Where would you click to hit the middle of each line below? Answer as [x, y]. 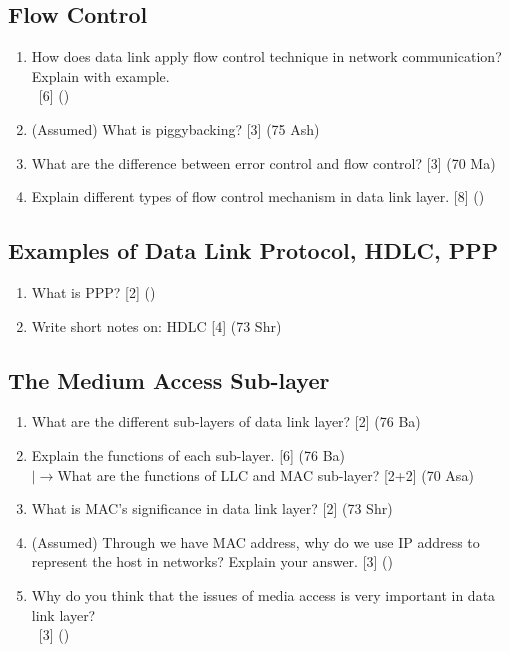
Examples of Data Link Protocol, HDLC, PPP [253, 250]
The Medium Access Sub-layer [169, 379]
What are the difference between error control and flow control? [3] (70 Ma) [263, 162]
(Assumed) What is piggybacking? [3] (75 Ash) [175, 128]
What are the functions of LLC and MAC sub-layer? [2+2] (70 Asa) [265, 474]
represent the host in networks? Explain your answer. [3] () [212, 561]
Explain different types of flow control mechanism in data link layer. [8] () [258, 196]
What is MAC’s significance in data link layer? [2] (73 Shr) [212, 508]
